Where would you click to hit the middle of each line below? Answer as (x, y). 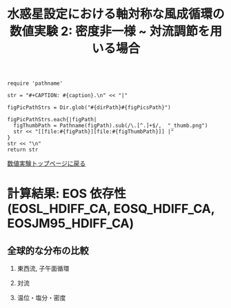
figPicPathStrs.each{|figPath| (52, 120)
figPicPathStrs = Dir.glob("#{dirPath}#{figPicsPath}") (89, 107)
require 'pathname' (35, 83)
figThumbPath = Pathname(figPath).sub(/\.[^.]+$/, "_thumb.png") (111, 126)
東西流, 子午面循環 (43, 269)
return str (23, 150)
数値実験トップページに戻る (47, 163)
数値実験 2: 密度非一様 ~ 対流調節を (110, 31)
